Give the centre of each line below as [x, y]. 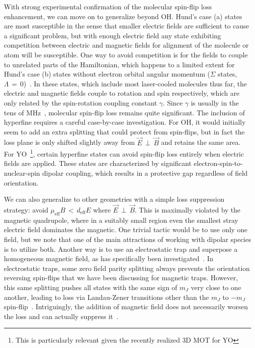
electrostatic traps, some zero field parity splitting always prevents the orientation [127, 268]
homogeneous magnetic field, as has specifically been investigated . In [109, 258]
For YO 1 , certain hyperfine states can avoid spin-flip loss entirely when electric [124, 153]
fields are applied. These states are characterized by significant [98, 163]
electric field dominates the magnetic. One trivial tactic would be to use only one [126, 229]
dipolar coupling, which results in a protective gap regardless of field [145, 173]
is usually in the [215, 102]
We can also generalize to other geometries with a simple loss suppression [114, 199]
